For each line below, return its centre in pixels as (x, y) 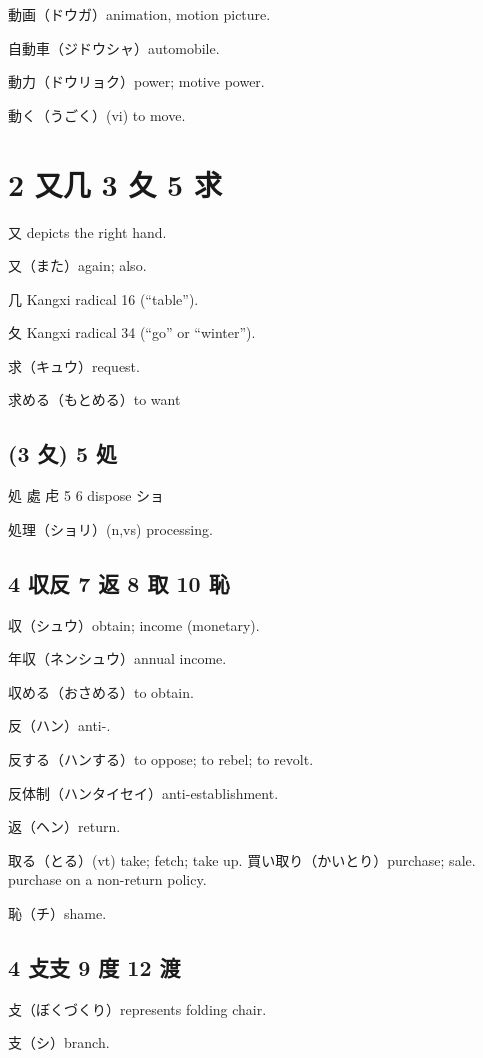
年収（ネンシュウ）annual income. (117, 658)
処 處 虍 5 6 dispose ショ (86, 495)
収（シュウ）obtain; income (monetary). (134, 624)
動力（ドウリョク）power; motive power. (136, 81)
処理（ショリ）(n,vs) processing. (110, 528)
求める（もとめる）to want (94, 399)
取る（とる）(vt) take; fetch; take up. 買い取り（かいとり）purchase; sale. (242, 859)
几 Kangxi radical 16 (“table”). (103, 298)
